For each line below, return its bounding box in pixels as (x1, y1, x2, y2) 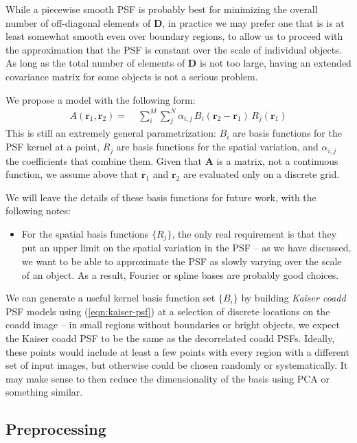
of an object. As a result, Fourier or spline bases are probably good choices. (21, 267, 339, 282)
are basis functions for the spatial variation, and (116, 139, 319, 154)
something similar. (5, 385, 83, 399)
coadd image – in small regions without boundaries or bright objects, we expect (5, 317, 340, 332)
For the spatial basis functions (21, 226, 149, 240)
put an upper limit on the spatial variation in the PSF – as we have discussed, (21, 240, 352, 255)
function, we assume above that (5, 167, 139, 181)
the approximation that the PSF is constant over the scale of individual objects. (5, 42, 342, 56)
